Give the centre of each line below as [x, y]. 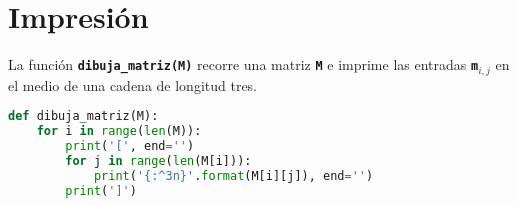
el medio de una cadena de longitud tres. [133, 84]
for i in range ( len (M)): [119, 131]
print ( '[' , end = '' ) [130, 145]
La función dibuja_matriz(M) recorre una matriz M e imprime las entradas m [243, 64]
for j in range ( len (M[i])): [158, 160]
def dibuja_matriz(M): [83, 116]
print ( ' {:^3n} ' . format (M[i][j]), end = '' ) [233, 175]
